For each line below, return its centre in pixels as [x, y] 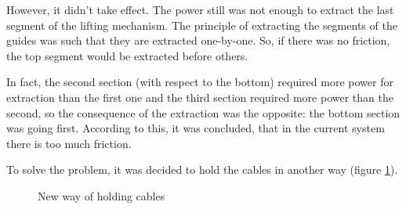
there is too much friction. [69, 143]
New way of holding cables [101, 195]
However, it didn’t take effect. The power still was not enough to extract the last [200, 9]
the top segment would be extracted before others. [127, 55]
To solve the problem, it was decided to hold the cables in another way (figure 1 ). [202, 169]
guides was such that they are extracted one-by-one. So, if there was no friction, [198, 40]
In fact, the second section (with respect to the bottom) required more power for [200, 82]
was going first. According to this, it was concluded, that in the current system [196, 128]
